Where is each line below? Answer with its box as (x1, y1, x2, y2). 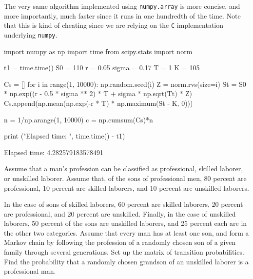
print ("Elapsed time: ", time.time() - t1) (4, 131, 125, 141)
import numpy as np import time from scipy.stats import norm (4, 46, 193, 56)
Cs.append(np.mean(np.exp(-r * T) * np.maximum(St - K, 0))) (4, 98, 193, 108)
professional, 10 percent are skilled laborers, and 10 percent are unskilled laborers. (4, 182, 249, 193)
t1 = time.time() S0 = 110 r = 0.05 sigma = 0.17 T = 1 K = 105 (4, 62, 200, 73)
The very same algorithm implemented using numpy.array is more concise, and (4, 1, 240, 11)
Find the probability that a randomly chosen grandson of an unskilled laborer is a (4, 256, 249, 266)
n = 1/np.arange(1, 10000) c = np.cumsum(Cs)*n (4, 114, 153, 124)
